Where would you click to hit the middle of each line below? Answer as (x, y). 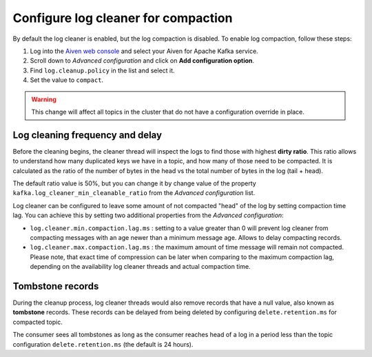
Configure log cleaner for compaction (123, 18)
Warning (44, 99)
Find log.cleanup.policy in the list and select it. (102, 70)
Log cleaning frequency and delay (87, 135)
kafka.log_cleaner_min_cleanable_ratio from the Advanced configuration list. (134, 193)
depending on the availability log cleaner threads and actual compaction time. (140, 267)
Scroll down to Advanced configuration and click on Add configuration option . (142, 61)
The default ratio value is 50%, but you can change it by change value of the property (134, 183)
